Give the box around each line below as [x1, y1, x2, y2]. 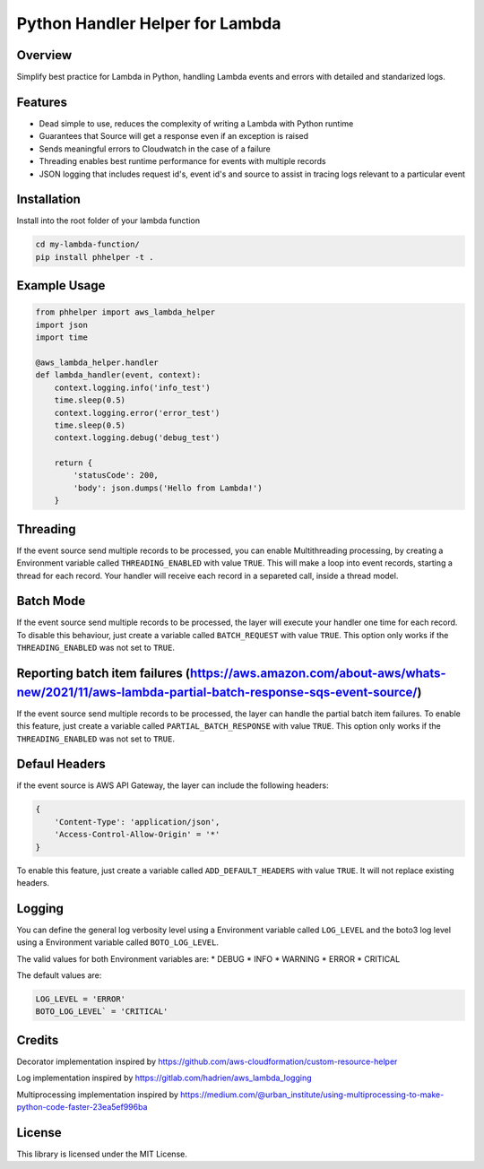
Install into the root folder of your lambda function [16, 215, 201, 226]
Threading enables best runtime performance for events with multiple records [39, 156, 326, 167]
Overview [16, 48, 73, 63]
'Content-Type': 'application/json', [54, 817, 220, 827]
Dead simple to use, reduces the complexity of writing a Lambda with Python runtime [39, 117, 354, 129]
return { [54, 458, 93, 468]
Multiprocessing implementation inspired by [16, 1089, 179, 1100]
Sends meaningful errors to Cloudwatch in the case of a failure [39, 143, 271, 154]
